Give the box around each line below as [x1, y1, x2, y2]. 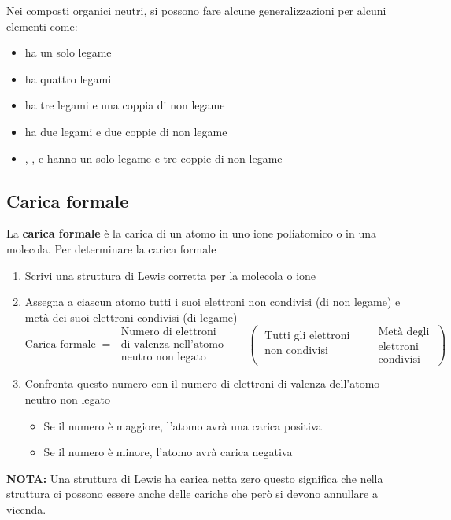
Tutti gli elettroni [264, 330, 350, 342]
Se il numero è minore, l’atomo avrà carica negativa [43, 444, 293, 460]
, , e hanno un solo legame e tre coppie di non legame [24, 149, 283, 166]
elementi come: [6, 17, 78, 34]
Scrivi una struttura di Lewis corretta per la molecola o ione [24, 267, 316, 283]
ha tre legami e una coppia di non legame [24, 97, 225, 113]
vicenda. [6, 501, 46, 518]
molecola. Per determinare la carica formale [6, 240, 216, 256]
